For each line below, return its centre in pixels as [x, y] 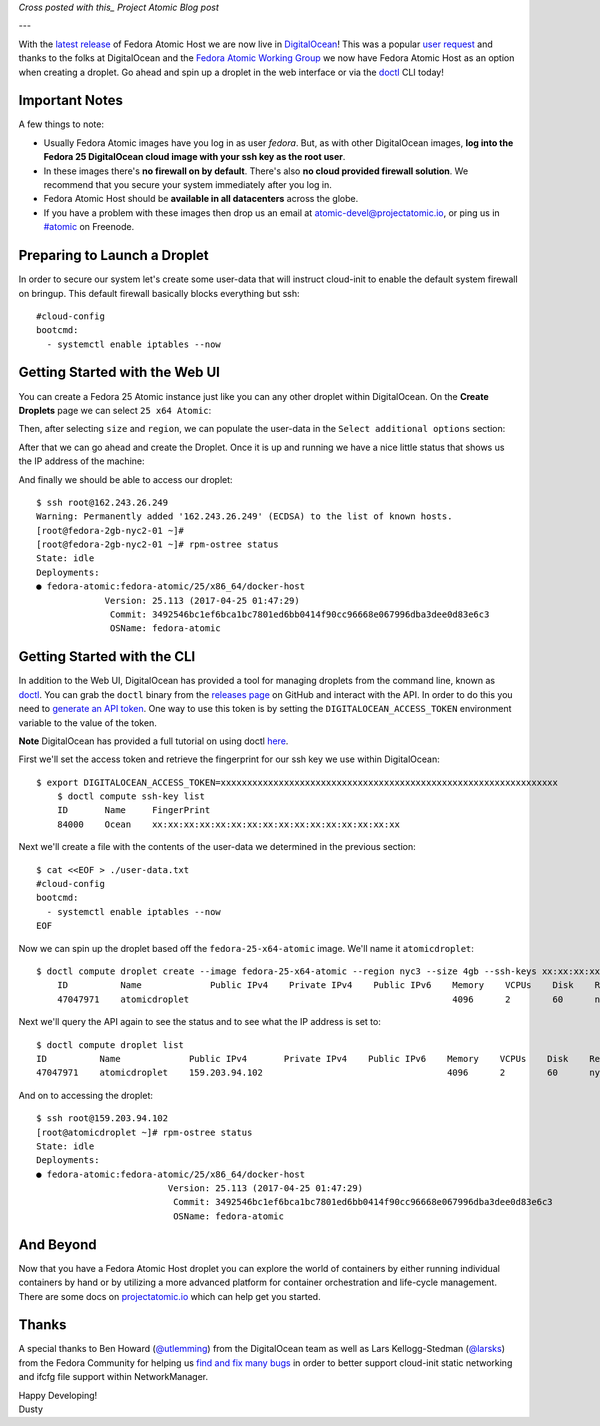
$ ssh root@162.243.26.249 [102, 502]
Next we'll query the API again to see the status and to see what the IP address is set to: [200, 1022]
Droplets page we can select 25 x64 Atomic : [115, 410]
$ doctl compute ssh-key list [130, 796]
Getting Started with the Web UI [119, 372]
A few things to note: [61, 124]
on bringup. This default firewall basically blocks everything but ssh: [159, 293]
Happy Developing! [58, 1395]
